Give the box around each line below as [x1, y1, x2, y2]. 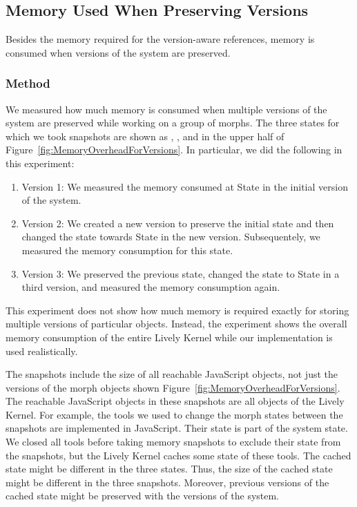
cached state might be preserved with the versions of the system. [6, 488, 280, 503]
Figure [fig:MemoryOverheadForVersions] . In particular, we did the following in [6, 142, 342, 157]
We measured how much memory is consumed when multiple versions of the [6, 102, 327, 116]
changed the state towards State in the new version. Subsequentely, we [21, 229, 320, 244]
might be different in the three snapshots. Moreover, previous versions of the [6, 475, 329, 489]
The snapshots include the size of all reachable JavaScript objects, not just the [6, 367, 338, 381]
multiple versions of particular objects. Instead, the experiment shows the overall [6, 316, 347, 331]
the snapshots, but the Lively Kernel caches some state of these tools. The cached [6, 448, 351, 462]
